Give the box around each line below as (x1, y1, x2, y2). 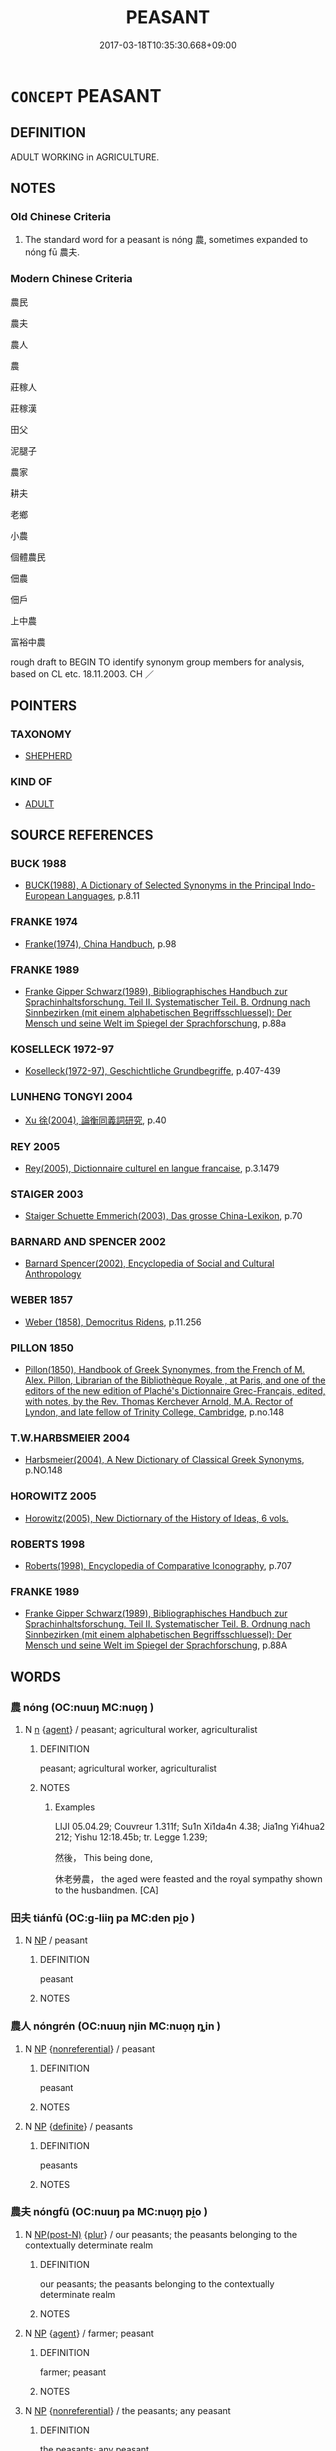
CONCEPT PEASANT (10, 84, 162, 107)
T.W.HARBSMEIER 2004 (10, 1431, 131, 1445)
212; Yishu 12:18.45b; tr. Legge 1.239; (54, 1831, 208, 1843)
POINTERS (10, 697, 78, 715)
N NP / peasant (24, 1934, 88, 1946)
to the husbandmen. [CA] (54, 1884, 159, 1896)
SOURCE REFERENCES (10, 827, 154, 844)
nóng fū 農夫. (24, 246, 80, 258)
